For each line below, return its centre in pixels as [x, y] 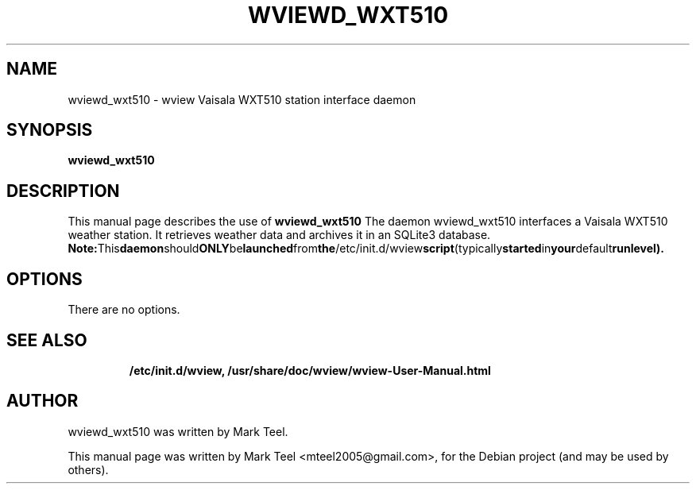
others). [88, 469]
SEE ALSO [47, 340]
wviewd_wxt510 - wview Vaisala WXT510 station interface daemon [242, 99]
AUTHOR [43, 401]
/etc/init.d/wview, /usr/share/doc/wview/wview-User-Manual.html [310, 370]
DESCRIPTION [63, 191]
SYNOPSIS [50, 130]
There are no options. [124, 310]
